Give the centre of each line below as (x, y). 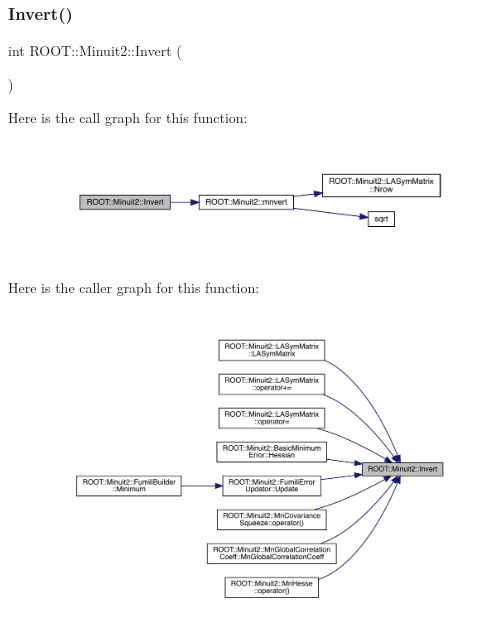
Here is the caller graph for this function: (134, 286)
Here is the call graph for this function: (128, 117)
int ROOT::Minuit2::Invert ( (95, 50)
